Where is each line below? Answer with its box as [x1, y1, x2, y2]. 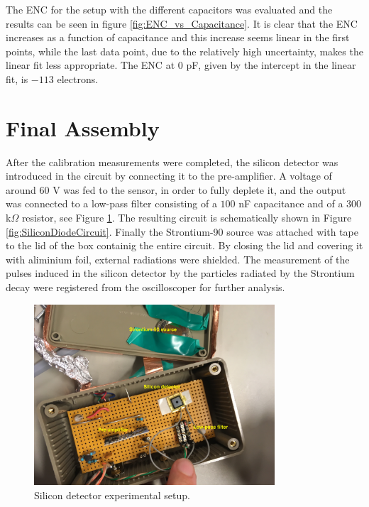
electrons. [57, 71, 99, 86]
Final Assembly [6, 113, 160, 142]
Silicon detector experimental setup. [34, 487, 190, 502]
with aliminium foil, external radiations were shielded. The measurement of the [6, 251, 350, 266]
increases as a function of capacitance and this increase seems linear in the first [6, 30, 350, 45]
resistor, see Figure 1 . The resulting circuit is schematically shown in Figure [21, 210, 352, 225]
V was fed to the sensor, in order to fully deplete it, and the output [53, 182, 346, 197]
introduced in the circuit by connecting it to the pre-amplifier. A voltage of [6, 168, 332, 183]
